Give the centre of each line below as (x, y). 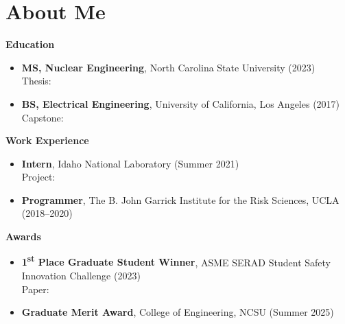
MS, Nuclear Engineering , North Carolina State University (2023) (168, 67)
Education (30, 44)
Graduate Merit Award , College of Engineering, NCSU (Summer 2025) (178, 312)
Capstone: (43, 117)
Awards (23, 236)
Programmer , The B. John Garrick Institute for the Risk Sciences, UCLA (180, 199)
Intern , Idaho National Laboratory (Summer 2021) (130, 163)
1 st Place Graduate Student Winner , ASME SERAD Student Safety (176, 261)
